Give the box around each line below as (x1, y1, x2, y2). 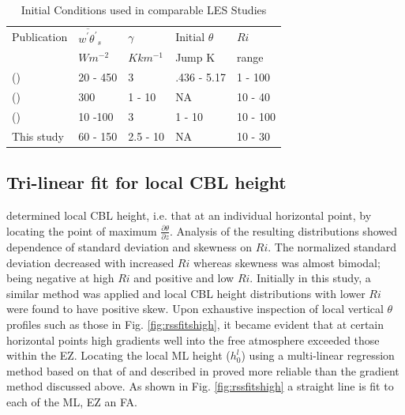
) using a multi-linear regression (241, 347, 395, 364)
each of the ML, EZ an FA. (6, 393, 137, 409)
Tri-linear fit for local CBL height (6, 170, 287, 194)
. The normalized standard (268, 238, 396, 255)
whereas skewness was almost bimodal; (193, 254, 381, 270)
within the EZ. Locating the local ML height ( (6, 347, 231, 364)
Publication (12, 28, 68, 45)
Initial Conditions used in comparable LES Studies (21, 2, 267, 17)
